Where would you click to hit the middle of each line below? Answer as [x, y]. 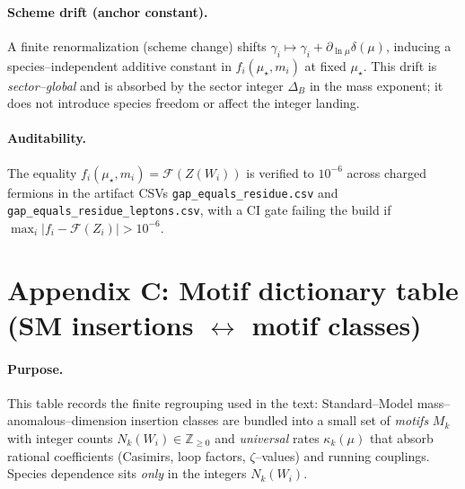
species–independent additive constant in [119, 65]
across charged [386, 172]
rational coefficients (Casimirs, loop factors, [127, 455]
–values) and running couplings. [342, 455]
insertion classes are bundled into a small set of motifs [280, 420]
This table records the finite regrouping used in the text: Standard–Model [210, 402]
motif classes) [337, 324]
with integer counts [60, 438]
